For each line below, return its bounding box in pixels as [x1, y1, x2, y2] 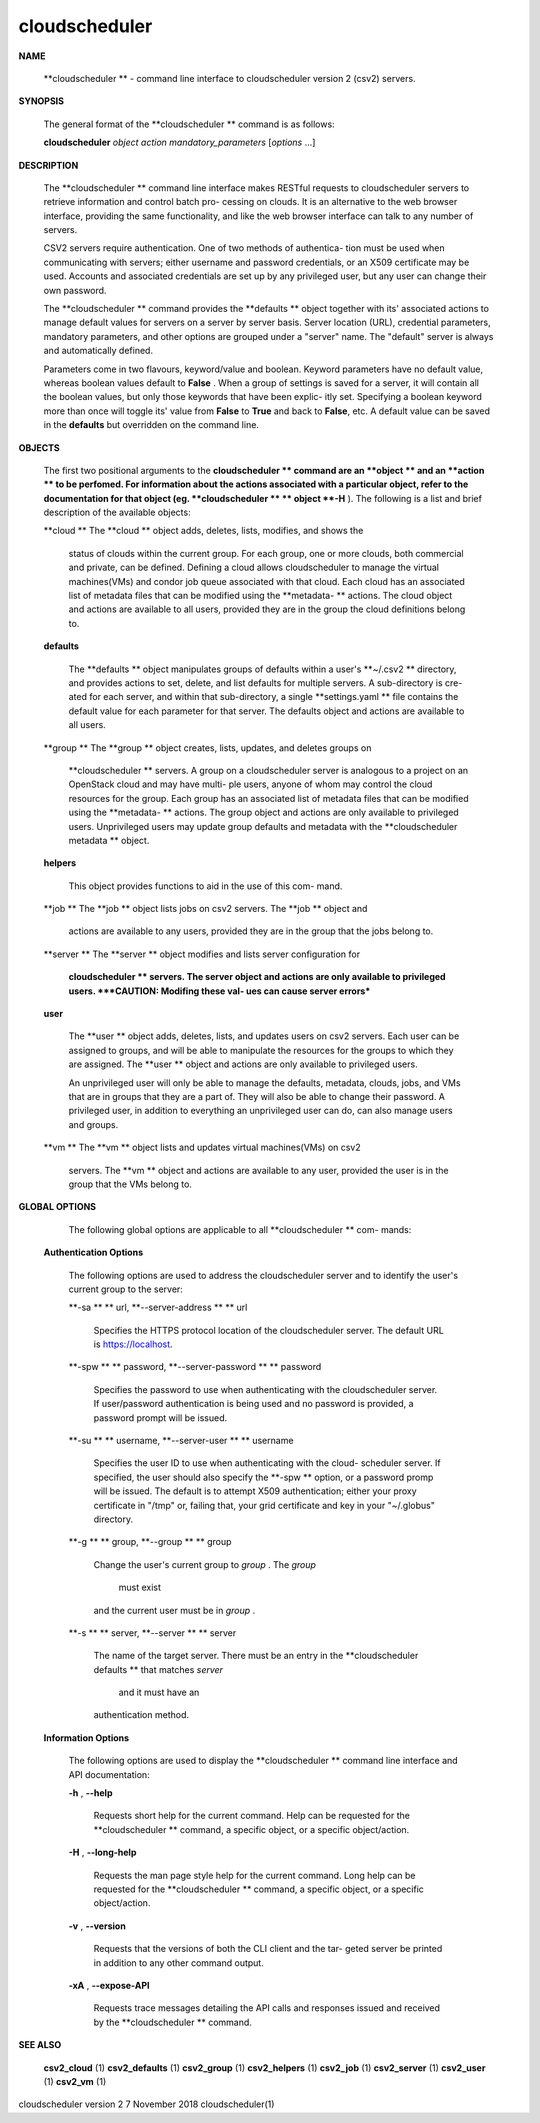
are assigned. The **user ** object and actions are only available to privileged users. [68, 1058, 419, 1070]
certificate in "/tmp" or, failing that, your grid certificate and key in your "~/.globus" [93, 1499, 435, 1511]
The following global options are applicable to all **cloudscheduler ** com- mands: [68, 1223, 412, 1235]
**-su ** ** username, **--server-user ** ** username [68, 1435, 294, 1447]
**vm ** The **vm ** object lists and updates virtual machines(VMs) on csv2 [43, 1141, 362, 1154]
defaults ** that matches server [93, 1663, 224, 1675]
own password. [43, 284, 107, 296]
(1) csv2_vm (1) [43, 2075, 107, 2087]
